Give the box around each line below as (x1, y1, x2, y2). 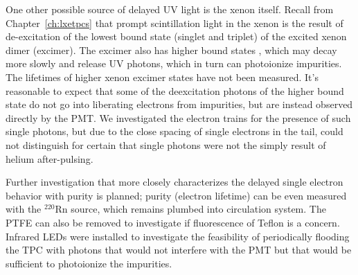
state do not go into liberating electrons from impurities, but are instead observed (6, 97, 353, 112)
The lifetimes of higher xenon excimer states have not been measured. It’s (6, 69, 319, 84)
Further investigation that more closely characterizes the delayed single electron (6, 175, 343, 189)
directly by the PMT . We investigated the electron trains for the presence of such (6, 110, 351, 125)
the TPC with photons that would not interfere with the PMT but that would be (6, 242, 352, 257)
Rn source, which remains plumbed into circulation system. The (55, 202, 326, 216)
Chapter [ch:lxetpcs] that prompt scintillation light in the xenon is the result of (6, 15, 343, 30)
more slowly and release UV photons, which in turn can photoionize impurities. (6, 56, 342, 71)
